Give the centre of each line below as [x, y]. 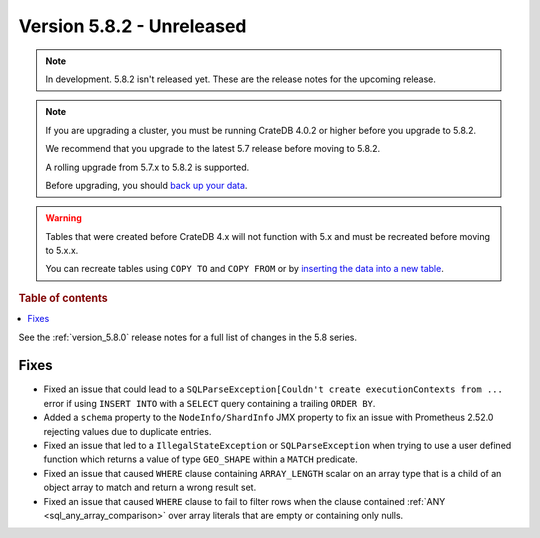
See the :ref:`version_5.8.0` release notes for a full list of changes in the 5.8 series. [187, 337]
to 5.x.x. [62, 251]
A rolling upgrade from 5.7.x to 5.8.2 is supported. [147, 167]
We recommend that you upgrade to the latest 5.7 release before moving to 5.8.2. [213, 149]
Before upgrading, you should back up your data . [146, 185]
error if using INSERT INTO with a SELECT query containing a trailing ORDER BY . [209, 403]
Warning [63, 218]
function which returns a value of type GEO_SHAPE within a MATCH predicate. [201, 459]
